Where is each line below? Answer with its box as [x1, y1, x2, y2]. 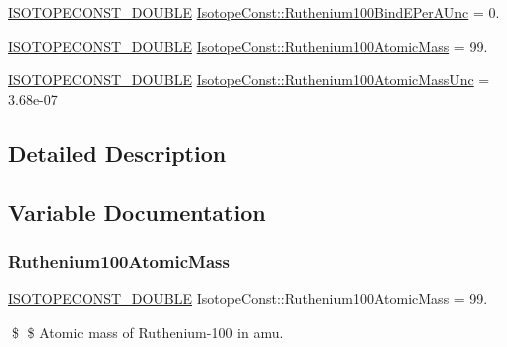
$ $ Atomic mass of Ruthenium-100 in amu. [11, 321, 284, 342]
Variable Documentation [8, 196, 266, 227]
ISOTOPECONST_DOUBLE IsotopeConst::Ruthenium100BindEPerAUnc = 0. [8, 2, 500, 22]
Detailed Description [8, 137, 227, 168]
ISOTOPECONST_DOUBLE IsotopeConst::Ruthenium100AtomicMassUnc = [8, 69, 490, 90]
